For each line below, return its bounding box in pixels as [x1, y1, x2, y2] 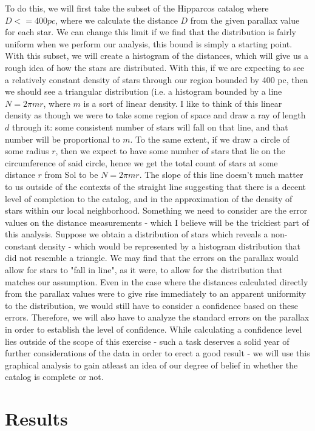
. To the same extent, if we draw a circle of [130, 132, 290, 145]
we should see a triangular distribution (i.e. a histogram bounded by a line [5, 85, 282, 98]
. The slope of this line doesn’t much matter [139, 168, 303, 181]
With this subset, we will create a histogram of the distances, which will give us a [5, 49, 308, 62]
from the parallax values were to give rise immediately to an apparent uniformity [5, 287, 307, 300]
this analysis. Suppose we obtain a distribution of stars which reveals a [5, 228, 268, 240]
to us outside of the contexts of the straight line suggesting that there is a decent [5, 180, 307, 192]
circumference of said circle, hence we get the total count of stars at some [5, 156, 278, 169]
